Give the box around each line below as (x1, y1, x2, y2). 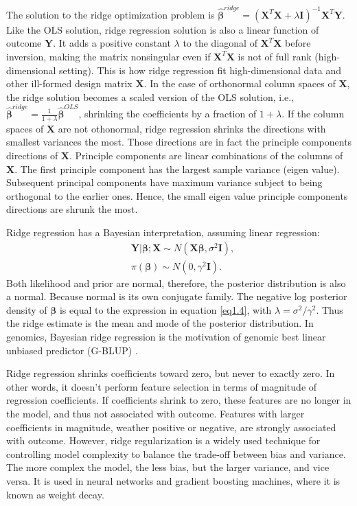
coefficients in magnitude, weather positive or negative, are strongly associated (6, 419, 336, 434)
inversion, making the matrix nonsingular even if (6, 49, 211, 63)
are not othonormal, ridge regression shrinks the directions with (58, 121, 326, 135)
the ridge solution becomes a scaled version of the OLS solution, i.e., (6, 89, 295, 104)
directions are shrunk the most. (6, 202, 138, 216)
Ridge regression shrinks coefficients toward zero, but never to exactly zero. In (6, 366, 335, 380)
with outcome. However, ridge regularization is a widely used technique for (6, 433, 321, 448)
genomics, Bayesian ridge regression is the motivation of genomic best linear (6, 330, 326, 344)
